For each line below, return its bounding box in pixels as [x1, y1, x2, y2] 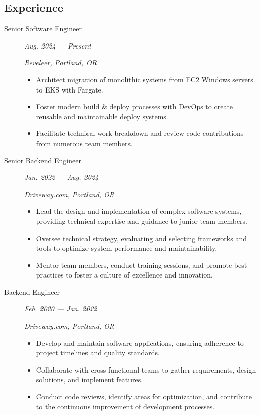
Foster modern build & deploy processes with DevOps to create [36, 101, 233, 112]
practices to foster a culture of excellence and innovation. [36, 269, 213, 280]
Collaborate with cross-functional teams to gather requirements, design [36, 364, 256, 375]
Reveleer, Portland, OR [24, 57, 97, 68]
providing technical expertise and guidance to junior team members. [36, 215, 248, 226]
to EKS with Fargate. [36, 84, 103, 95]
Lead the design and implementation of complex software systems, [36, 206, 242, 216]
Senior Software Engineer [4, 23, 82, 34]
